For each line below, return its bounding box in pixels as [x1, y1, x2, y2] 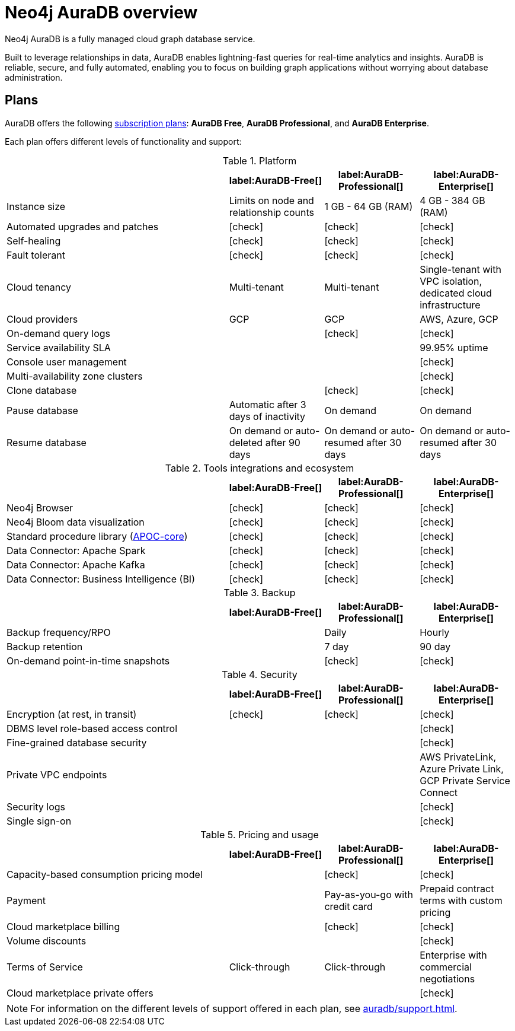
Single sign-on [7, 814, 72, 827]
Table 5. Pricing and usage [200, 828, 319, 841]
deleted [229, 436, 263, 448]
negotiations [420, 972, 475, 985]
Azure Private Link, [420, 762, 504, 775]
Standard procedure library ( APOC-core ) [7, 530, 188, 542]
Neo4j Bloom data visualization [7, 515, 145, 528]
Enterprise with [420, 949, 487, 961]
